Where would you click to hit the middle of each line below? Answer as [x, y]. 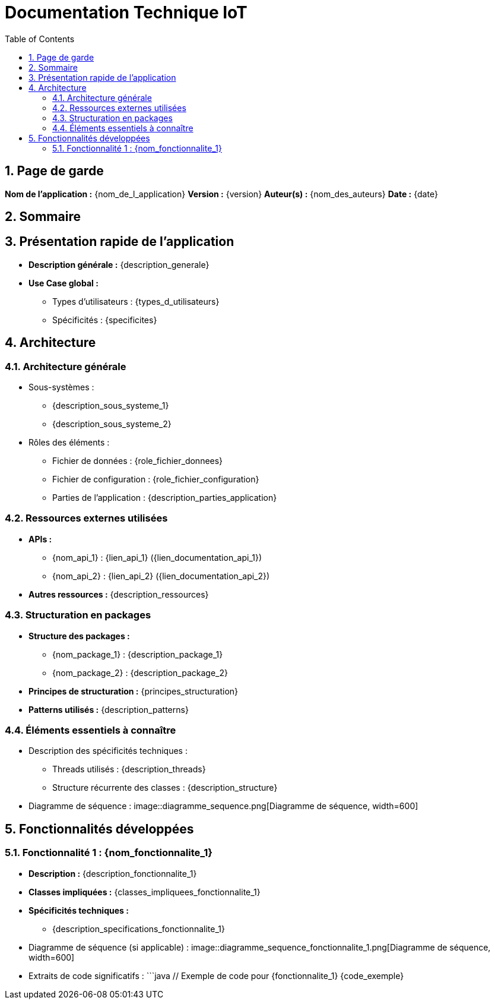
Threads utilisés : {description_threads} [129, 769]
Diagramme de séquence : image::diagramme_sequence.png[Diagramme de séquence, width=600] [223, 806]
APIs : [40, 539]
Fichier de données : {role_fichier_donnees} [138, 461]
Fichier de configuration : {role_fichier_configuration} [156, 479]
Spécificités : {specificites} [105, 320]
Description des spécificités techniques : [108, 751]
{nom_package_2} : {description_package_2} [140, 673]
